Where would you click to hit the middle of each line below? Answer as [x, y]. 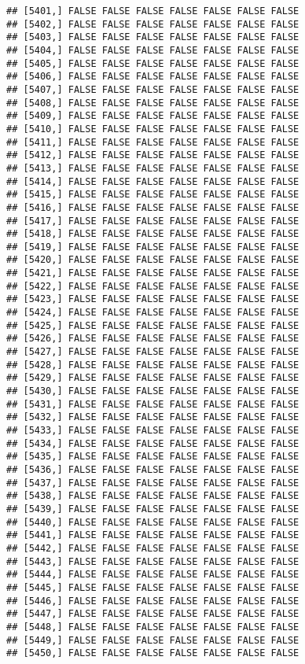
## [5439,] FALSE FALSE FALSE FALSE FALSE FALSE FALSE [153, 509]
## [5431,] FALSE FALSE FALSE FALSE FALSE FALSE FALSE [153, 404]
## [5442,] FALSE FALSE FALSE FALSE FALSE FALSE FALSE [153, 548]
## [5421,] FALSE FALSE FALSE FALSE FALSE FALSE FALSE [153, 273]
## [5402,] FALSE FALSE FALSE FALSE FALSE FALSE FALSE [153, 24]
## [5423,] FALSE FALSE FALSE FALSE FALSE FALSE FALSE [153, 299]
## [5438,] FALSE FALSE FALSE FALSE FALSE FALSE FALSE [153, 496]
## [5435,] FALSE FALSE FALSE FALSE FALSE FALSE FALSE [153, 457]
